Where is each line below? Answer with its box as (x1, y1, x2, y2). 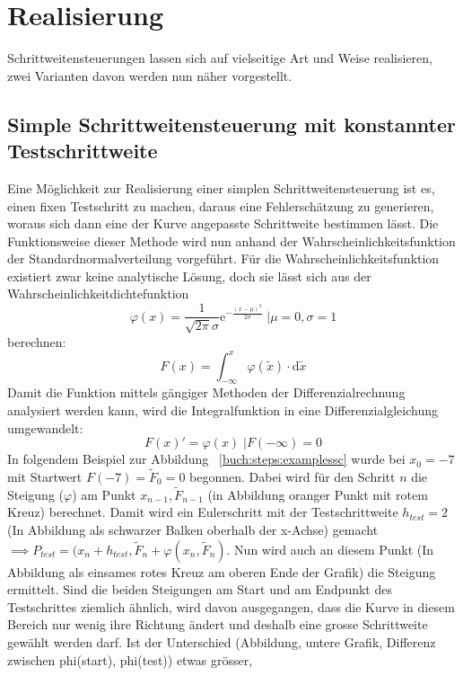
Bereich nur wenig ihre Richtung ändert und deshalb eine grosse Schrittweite (7, 615, 428, 634)
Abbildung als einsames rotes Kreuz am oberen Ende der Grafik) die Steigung (7, 562, 436, 581)
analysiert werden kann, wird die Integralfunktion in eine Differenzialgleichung (7, 401, 439, 419)
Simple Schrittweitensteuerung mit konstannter (7, 110, 456, 138)
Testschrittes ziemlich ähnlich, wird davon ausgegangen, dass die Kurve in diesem (7, 597, 455, 616)
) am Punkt (72, 485, 136, 503)
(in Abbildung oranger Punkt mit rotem (207, 485, 428, 503)
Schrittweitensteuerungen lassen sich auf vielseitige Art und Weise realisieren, (7, 49, 432, 67)
